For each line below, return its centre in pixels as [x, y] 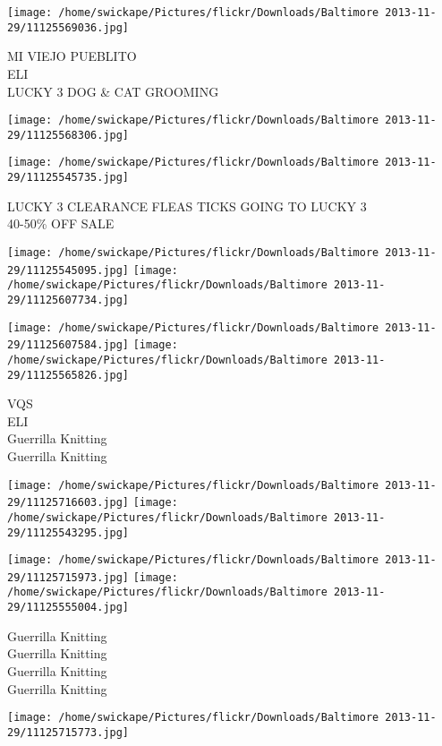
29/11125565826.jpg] [68, 375]
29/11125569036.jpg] [68, 27]
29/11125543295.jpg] [68, 532]
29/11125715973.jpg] [68, 577]
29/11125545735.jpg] [68, 178]
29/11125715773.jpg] [68, 732]
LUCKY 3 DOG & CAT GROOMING [113, 91]
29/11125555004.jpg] [68, 608]
